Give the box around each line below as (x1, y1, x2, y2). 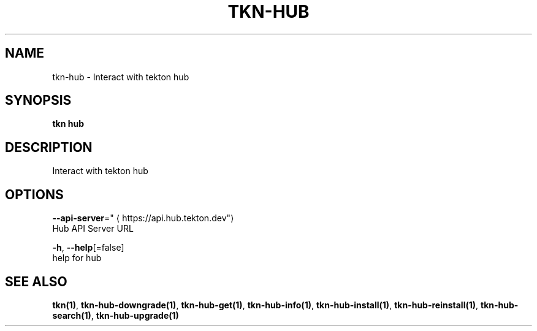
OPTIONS (5, 186, 64, 202)
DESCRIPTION (5, 139, 93, 155)
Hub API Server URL (52, 223, 134, 234)
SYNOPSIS (5, 93, 72, 108)
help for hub (52, 253, 102, 264)
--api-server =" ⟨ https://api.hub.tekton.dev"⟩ (52, 213, 234, 224)
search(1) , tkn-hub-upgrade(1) (52, 310, 179, 321)
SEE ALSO (5, 273, 67, 289)
